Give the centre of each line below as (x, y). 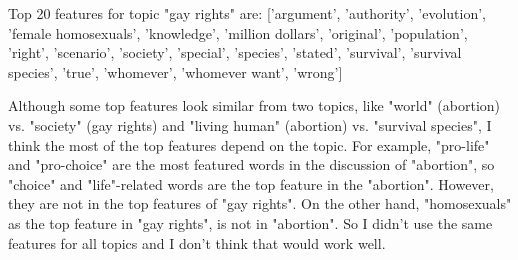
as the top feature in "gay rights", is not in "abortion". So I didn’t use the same (250, 222)
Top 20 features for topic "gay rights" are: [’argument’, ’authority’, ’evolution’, (247, 13)
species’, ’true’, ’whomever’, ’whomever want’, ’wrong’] (175, 71)
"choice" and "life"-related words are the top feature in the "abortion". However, (251, 183)
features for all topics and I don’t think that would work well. (197, 242)
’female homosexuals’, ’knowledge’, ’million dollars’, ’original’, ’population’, (238, 32)
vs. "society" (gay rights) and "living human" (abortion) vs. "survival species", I (250, 124)
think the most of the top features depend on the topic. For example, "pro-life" (249, 144)
